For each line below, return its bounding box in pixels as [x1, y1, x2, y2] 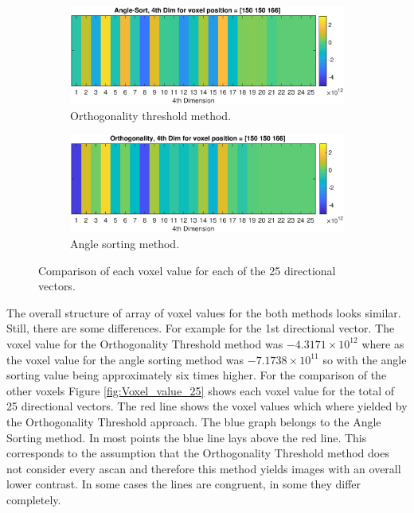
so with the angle [322, 351, 407, 367]
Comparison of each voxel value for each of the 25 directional [38, 262, 336, 278]
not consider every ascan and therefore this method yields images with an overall [6, 460, 401, 476]
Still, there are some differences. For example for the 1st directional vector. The [6, 320, 395, 336]
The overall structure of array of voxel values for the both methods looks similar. [6, 304, 401, 321]
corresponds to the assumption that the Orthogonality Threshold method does [6, 445, 389, 461]
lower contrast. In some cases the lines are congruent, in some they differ [6, 476, 361, 492]
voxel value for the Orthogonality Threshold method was [6, 335, 283, 352]
